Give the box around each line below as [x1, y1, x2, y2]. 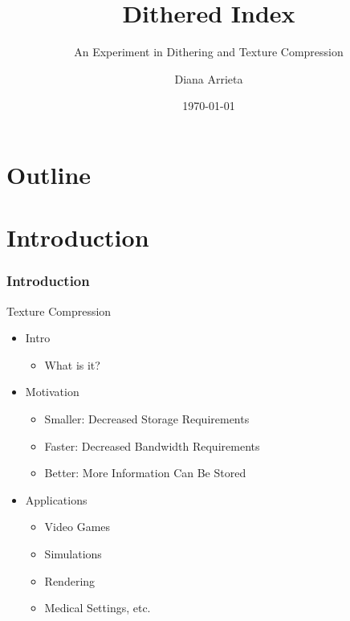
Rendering [44, 572, 96, 589]
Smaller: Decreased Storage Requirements [44, 411, 250, 427]
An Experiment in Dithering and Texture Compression [74, 43, 344, 60]
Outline [6, 157, 92, 190]
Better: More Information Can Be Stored [44, 464, 246, 481]
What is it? [44, 356, 100, 373]
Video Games [44, 518, 111, 535]
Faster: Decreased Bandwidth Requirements [44, 437, 260, 454]
